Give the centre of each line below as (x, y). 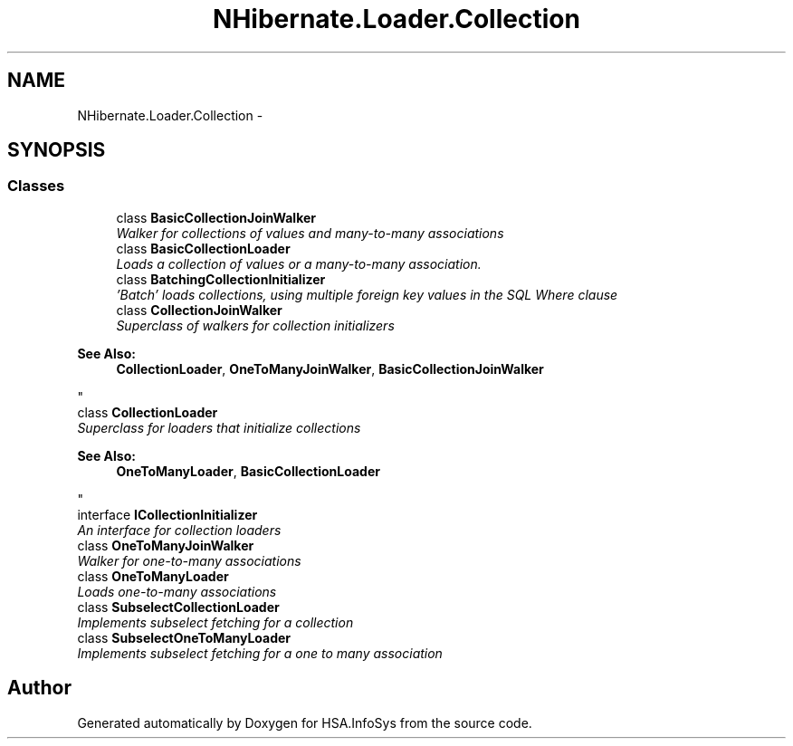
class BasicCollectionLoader (203, 248)
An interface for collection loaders (179, 530)
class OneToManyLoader (153, 576)
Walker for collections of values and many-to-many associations (310, 233)
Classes (36, 186)
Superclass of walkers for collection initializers (255, 325)
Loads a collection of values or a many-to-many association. (299, 263)
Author (39, 688)
